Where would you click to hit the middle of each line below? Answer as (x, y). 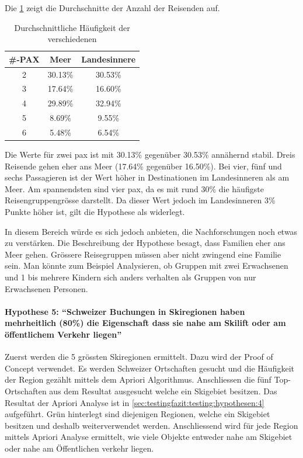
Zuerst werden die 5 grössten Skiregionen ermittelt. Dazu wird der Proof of (139, 357)
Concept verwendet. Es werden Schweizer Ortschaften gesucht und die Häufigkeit (149, 368)
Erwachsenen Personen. (46, 288)
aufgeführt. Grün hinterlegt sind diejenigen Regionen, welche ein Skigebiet (137, 414)
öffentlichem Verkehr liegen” (63, 334)
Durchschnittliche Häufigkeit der (72, 27)
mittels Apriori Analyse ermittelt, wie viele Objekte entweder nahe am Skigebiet (149, 437)
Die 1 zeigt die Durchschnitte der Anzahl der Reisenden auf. (112, 8)
